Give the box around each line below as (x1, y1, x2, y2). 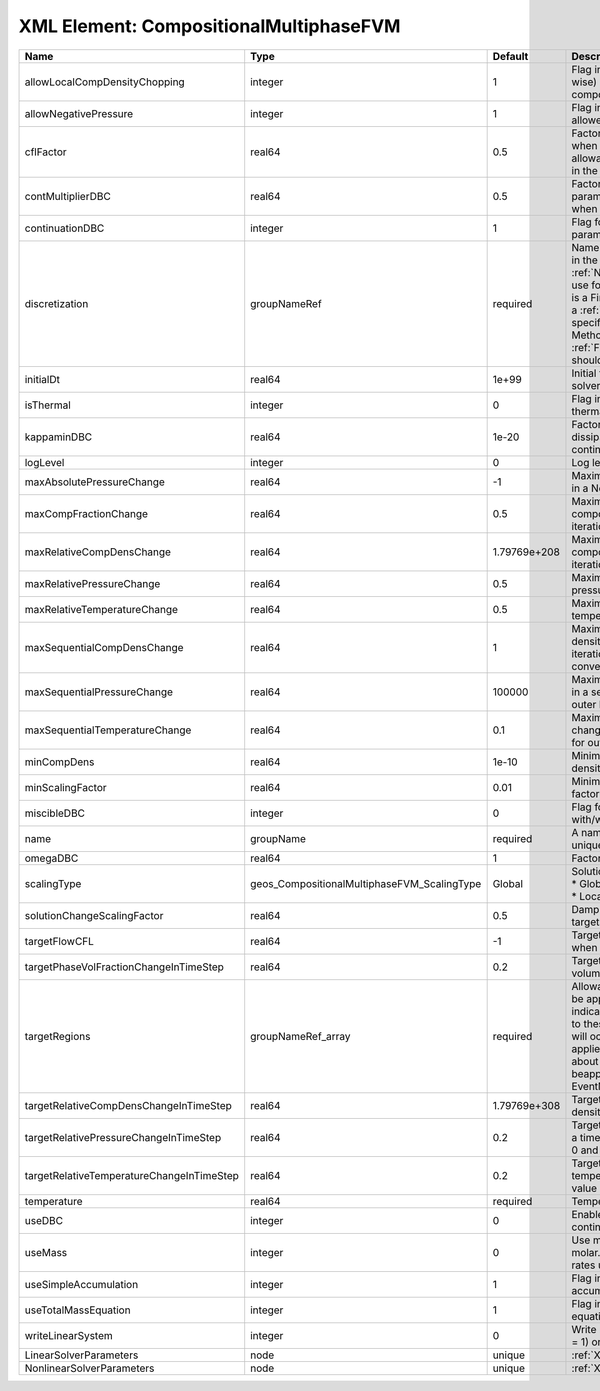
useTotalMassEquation (24, 1303, 131, 1317)
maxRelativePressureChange (24, 576, 161, 590)
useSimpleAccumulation (24, 1277, 139, 1291)
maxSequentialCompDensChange (24, 640, 184, 654)
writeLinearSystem (24, 1328, 114, 1342)
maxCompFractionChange (24, 506, 149, 520)
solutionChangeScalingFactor (24, 908, 164, 922)
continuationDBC (24, 221, 105, 235)
